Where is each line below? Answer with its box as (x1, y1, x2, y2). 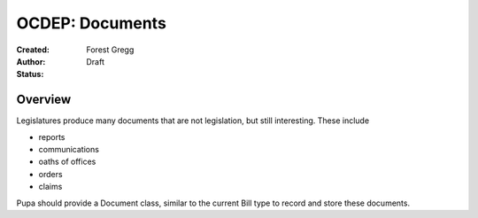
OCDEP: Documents (16, 13, 167, 33)
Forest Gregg (86, 44, 135, 55)
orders (38, 168, 63, 179)
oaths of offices (38, 156, 96, 167)
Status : (16, 69, 44, 80)
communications (38, 144, 99, 155)
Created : (16, 44, 50, 55)
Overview (16, 92, 72, 107)
